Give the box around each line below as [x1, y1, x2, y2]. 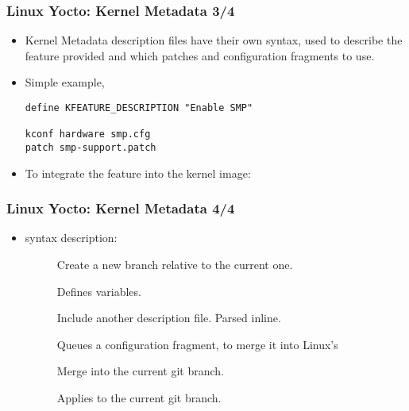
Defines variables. [56, 282, 141, 299]
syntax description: [25, 229, 118, 246]
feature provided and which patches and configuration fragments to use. [25, 47, 375, 63]
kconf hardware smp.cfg [25, 129, 151, 140]
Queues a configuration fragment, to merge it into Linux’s [56, 336, 338, 352]
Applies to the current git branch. [56, 390, 222, 405]
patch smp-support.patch [25, 141, 156, 153]
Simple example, [25, 74, 105, 90]
